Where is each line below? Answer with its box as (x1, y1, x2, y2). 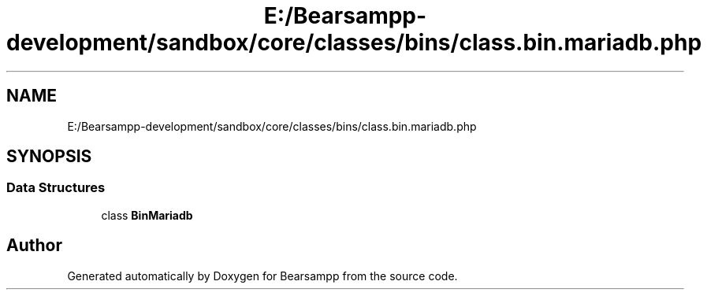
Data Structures (6, 179, 106, 196)
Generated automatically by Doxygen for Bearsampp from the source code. (67, 268, 458, 283)
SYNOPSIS (6, 146, 92, 167)
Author (6, 235, 62, 256)
